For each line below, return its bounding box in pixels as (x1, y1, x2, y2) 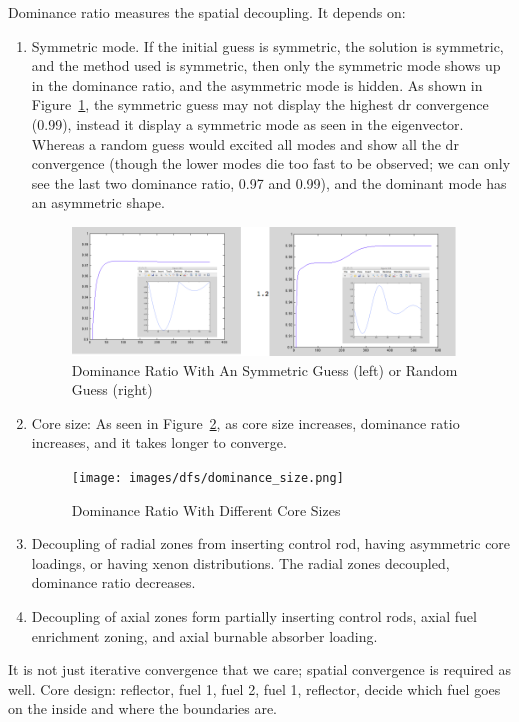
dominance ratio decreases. (31, 572, 196, 593)
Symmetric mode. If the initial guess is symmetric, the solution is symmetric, (31, 35, 504, 56)
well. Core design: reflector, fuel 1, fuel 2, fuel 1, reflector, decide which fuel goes (8, 678, 501, 699)
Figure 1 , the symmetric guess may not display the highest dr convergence (31, 94, 489, 115)
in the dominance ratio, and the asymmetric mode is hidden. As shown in (31, 74, 483, 95)
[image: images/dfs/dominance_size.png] (71, 471, 344, 486)
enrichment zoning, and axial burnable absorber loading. (31, 625, 378, 646)
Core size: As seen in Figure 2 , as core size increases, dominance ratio (31, 412, 460, 433)
